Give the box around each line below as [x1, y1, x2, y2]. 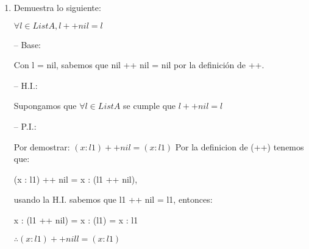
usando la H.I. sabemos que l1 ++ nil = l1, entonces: [13, 193, 213, 206]
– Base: [13, 38, 41, 51]
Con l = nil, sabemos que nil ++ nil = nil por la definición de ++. [13, 58, 265, 71]
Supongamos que [13, 99, 77, 112]
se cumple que [123, 99, 176, 112]
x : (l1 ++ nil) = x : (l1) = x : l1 [13, 213, 138, 226]
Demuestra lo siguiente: [13, 1, 101, 13]
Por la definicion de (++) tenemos [175, 140, 304, 153]
